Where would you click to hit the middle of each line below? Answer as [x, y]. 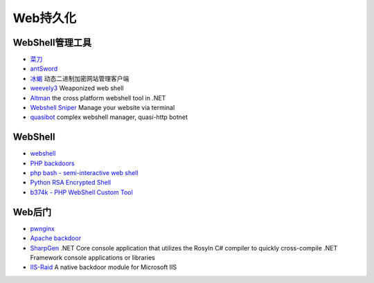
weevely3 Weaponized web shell [77, 88]
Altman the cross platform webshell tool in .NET [98, 98]
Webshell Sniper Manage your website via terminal [103, 108]
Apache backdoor [56, 238]
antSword [44, 69]
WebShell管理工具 [52, 43]
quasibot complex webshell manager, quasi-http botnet [109, 117]
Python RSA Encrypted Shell [70, 183]
